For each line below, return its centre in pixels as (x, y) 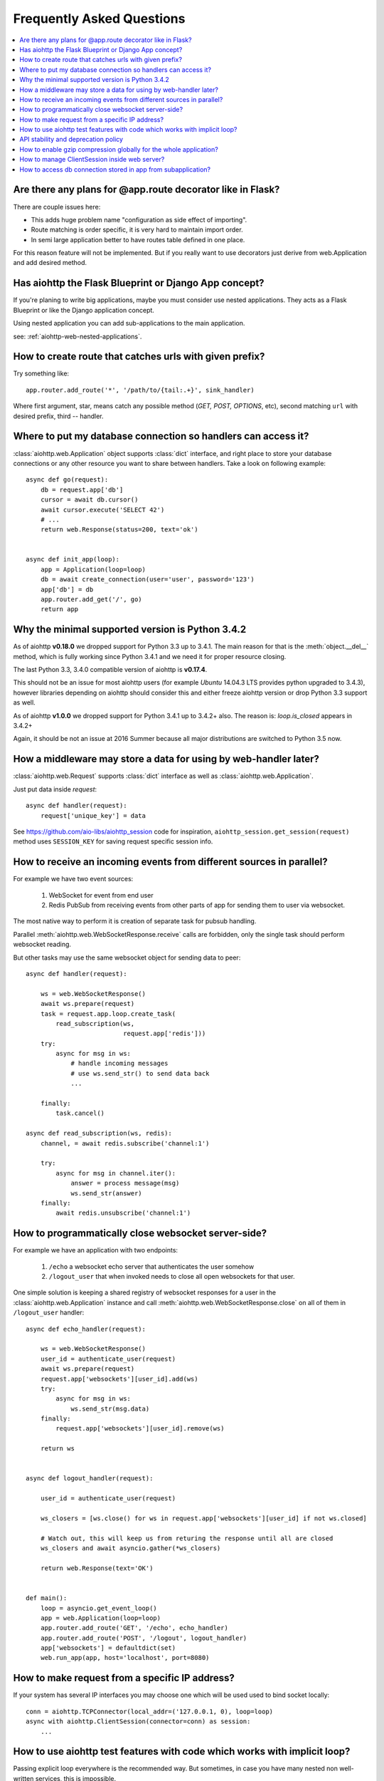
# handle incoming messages (119, 1064)
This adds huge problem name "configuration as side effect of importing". (139, 219)
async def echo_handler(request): (86, 1329)
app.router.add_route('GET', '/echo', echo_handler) (134, 1628)
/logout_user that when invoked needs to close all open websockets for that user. (172, 1276)
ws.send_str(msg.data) (110, 1408)
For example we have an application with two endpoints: (95, 1250)
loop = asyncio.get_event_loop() (99, 1608)
